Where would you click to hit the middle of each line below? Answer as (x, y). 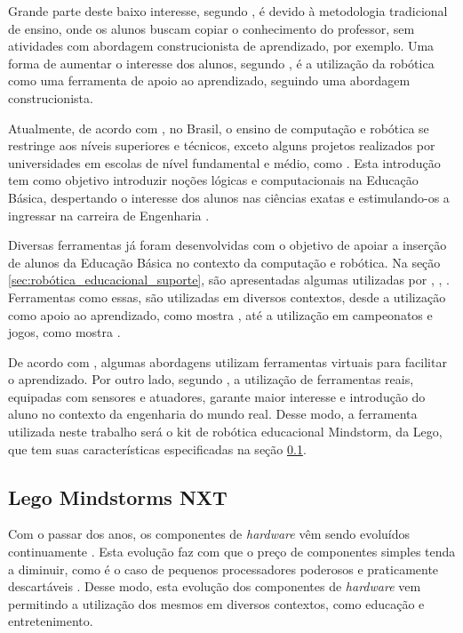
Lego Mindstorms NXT (118, 497)
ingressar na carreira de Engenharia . (109, 215)
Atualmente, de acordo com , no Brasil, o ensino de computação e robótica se (219, 128)
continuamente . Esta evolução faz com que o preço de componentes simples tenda (232, 552)
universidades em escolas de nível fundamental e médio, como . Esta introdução (224, 162)
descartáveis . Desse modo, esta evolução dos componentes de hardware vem (215, 586)
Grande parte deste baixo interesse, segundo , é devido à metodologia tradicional (228, 11)
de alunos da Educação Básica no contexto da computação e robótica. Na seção (224, 262)
